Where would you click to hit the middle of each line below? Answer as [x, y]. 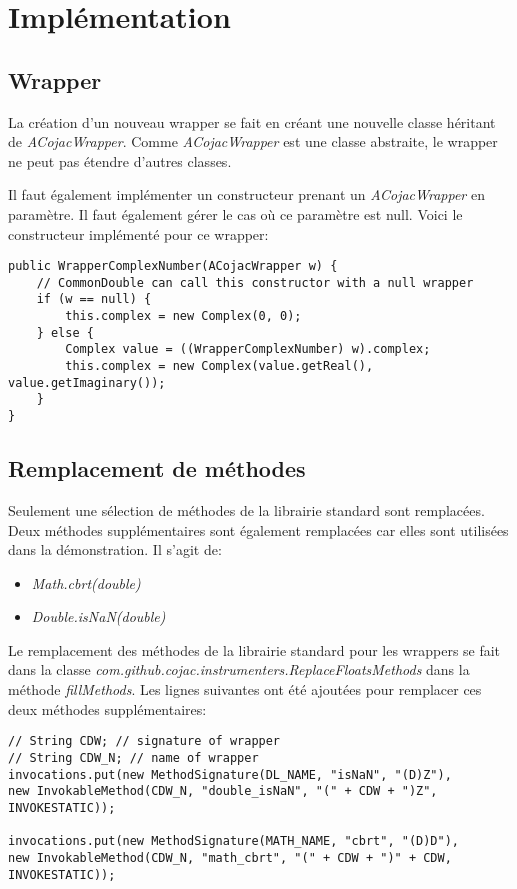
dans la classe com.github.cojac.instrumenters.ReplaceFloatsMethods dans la [239, 669]
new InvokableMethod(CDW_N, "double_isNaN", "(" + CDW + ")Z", [223, 791]
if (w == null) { [94, 299]
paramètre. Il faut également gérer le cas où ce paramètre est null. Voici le [235, 213]
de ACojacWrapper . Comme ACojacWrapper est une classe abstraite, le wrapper [253, 141]
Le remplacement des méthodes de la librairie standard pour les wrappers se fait [254, 649]
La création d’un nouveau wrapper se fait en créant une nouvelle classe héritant [252, 121]
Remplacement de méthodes [157, 468]
